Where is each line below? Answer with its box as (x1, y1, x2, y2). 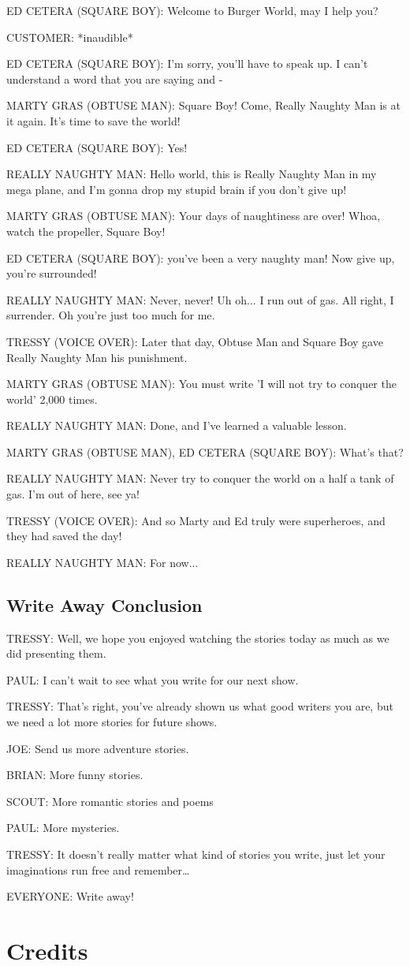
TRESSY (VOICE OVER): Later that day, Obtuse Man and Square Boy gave (6, 333, 383, 349)
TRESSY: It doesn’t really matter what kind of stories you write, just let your (6, 845, 386, 862)
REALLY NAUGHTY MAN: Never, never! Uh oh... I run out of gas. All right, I (6, 291, 394, 308)
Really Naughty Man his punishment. (6, 349, 188, 365)
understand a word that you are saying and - (6, 70, 223, 87)
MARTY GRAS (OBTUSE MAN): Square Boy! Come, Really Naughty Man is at (6, 97, 401, 114)
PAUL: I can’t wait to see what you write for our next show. (6, 671, 299, 688)
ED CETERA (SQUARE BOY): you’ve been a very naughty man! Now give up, (6, 249, 395, 266)
